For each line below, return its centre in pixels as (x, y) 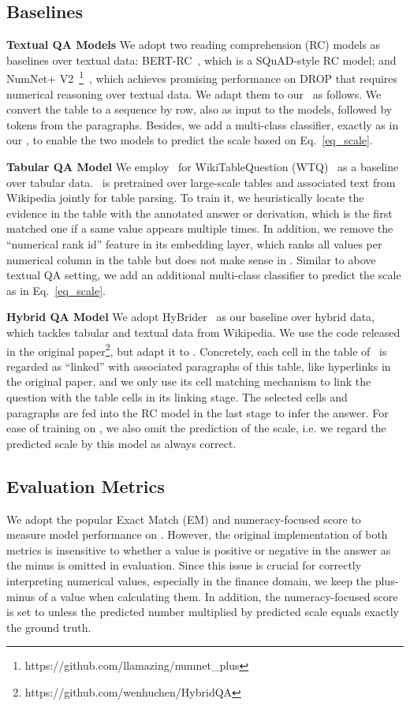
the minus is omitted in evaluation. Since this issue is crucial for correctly (184, 565)
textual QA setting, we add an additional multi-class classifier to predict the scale (204, 275)
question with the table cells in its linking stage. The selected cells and (177, 396)
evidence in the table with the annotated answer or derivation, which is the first (199, 213)
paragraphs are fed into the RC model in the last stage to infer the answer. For (198, 412)
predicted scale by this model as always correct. (121, 443)
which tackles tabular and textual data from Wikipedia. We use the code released (203, 332)
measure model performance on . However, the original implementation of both (197, 534)
